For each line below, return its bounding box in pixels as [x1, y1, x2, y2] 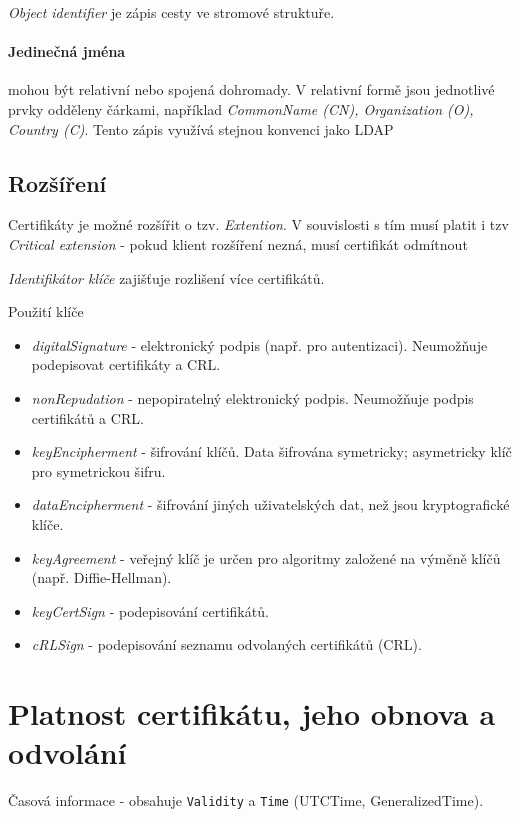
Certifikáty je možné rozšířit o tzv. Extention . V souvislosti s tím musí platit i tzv [8, 214, 509, 235]
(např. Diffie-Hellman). [31, 567, 172, 588]
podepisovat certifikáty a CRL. [31, 354, 221, 375]
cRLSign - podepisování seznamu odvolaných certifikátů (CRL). [31, 634, 422, 655]
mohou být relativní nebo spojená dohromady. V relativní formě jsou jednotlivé [8, 79, 495, 100]
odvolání [8, 732, 127, 773]
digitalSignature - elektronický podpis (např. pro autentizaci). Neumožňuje [31, 334, 488, 355]
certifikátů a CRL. [31, 407, 144, 428]
